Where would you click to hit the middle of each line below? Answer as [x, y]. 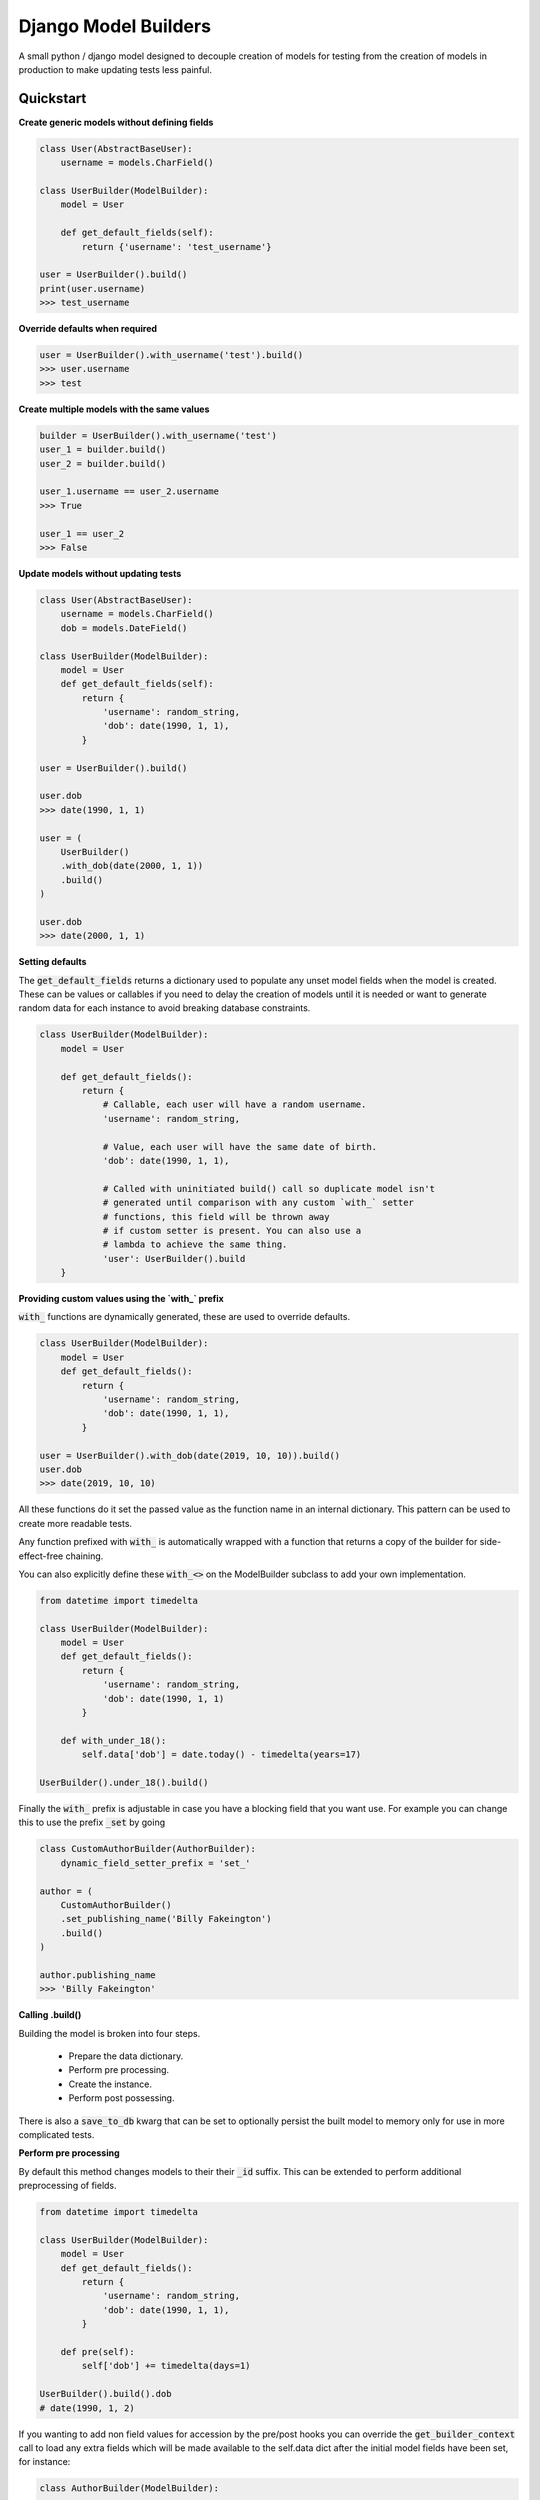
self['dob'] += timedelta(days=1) [166, 2366]
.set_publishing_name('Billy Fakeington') [166, 1919]
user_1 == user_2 [82, 533]
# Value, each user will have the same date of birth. [240, 1146]
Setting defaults [52, 962]
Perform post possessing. [121, 2098]
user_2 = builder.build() [103, 463]
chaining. [84, 1556]
